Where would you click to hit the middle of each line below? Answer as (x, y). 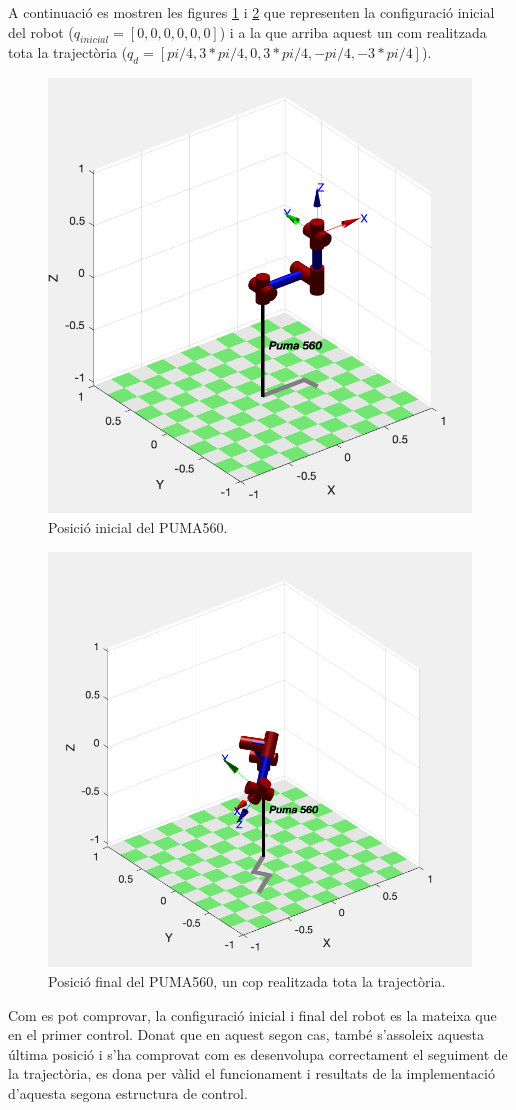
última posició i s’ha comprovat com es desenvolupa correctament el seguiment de (258, 1053)
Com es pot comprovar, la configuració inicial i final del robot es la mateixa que (252, 1014)
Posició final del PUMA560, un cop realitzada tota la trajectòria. (247, 980)
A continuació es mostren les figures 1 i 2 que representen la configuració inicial (251, 12)
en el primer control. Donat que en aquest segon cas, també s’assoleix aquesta (246, 1034)
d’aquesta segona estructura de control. (128, 1092)
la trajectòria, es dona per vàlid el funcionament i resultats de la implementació (251, 1073)
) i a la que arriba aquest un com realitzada (353, 31)
